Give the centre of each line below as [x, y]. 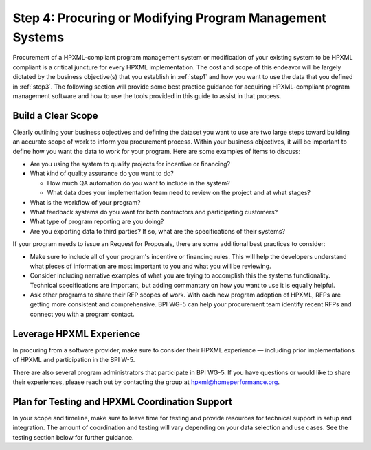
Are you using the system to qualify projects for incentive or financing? [130, 164]
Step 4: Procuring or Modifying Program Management [169, 18]
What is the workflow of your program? [85, 202]
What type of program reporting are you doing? [97, 222]
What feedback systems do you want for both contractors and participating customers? [154, 212]
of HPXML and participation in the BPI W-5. [74, 360]
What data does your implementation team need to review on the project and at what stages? [179, 193]
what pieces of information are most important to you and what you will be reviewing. [150, 266]
